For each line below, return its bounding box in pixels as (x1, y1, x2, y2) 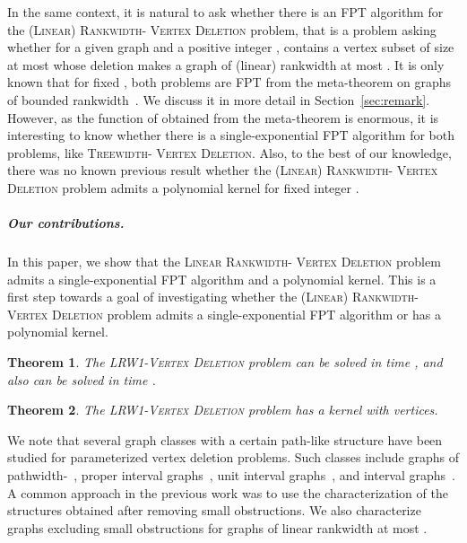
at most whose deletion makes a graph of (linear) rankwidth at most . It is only (7, 55, 445, 74)
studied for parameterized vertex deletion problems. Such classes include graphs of (7, 448, 459, 467)
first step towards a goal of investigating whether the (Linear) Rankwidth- (7, 287, 419, 306)
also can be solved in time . (7, 370, 156, 389)
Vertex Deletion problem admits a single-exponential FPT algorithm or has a (7, 304, 441, 323)
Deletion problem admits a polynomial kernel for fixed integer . (7, 178, 359, 197)
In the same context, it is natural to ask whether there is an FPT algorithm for (7, 3, 444, 21)
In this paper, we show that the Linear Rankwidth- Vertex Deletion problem (7, 252, 441, 271)
